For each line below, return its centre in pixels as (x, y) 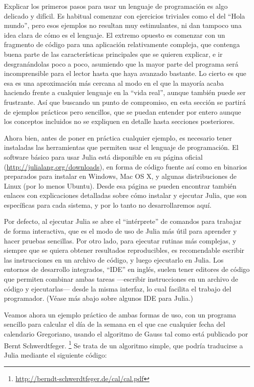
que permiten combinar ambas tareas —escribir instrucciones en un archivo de (121, 279)
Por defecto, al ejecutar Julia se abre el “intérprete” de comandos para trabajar (123, 221)
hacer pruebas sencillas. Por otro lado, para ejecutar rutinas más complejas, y (120, 240)
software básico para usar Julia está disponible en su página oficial (103, 157)
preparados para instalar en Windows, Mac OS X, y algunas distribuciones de (120, 176)
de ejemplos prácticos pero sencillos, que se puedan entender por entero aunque (123, 111)
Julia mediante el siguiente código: (55, 354)
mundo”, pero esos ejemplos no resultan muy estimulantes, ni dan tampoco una (123, 25)
